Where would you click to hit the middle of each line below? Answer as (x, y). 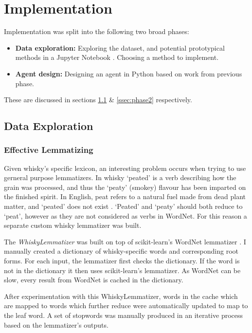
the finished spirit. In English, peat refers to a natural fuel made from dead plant (125, 196)
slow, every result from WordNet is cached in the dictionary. (94, 280)
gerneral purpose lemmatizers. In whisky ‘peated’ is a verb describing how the (120, 177)
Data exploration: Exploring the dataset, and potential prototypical (120, 47)
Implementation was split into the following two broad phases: (97, 31)
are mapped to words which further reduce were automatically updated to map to (126, 305)
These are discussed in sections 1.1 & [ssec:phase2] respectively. (98, 100)
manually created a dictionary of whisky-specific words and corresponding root (121, 251)
